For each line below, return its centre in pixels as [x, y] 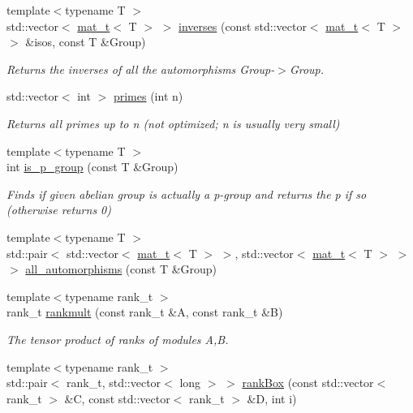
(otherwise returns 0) [59, 210]
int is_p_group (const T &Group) [92, 167]
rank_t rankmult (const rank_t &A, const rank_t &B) [145, 312]
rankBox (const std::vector [308, 383]
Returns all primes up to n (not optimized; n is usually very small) [173, 123]
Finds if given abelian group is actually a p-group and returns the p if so [187, 194]
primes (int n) [148, 96]
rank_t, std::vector [114, 383]
